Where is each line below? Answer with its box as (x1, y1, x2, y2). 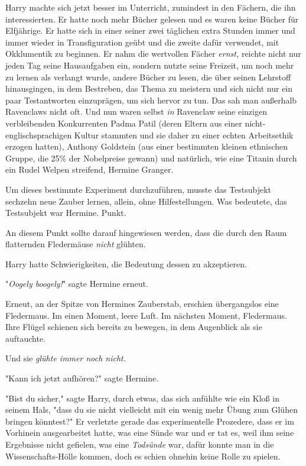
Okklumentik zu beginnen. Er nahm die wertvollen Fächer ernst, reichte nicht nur (5, 47, 301, 60)
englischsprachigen (5, 128, 72, 141)
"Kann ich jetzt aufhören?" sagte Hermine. (5, 372, 159, 384)
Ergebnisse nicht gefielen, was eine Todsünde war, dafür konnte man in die (5, 438, 274, 450)
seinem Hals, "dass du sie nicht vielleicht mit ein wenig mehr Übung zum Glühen (5, 403, 298, 416)
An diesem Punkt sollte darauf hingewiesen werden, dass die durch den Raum (5, 226, 287, 238)
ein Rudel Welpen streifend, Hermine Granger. (5, 163, 174, 176)
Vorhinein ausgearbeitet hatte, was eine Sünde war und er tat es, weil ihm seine (5, 426, 294, 439)
